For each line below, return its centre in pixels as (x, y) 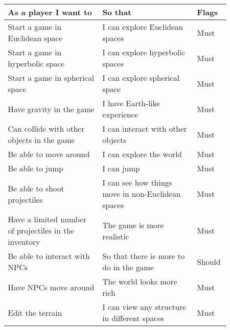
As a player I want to (50, 12)
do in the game (128, 267)
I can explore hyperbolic (144, 52)
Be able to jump (36, 168)
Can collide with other (46, 129)
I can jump (121, 168)
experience (120, 114)
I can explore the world (142, 154)
